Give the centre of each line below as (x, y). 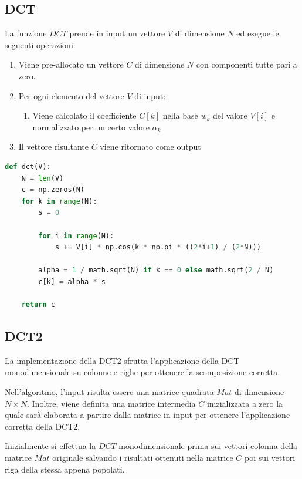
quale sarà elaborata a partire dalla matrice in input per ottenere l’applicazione (147, 415)
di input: (150, 95)
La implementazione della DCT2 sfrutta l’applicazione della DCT (122, 360)
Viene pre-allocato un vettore (71, 64)
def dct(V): (28, 166)
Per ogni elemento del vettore (71, 95)
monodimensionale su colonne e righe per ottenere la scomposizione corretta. (142, 372)
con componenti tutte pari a (247, 64)
